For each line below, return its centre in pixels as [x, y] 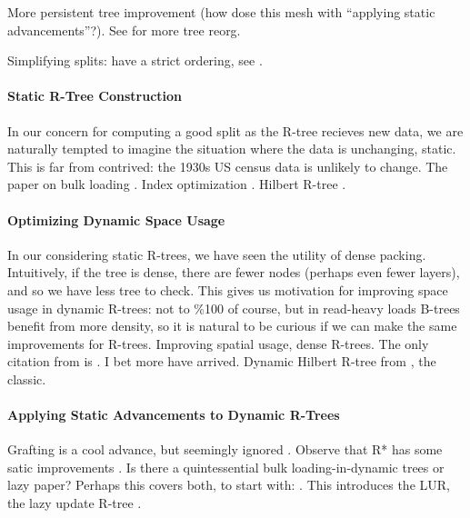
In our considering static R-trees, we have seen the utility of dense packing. [217, 254]
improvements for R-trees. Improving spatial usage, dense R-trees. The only [218, 343]
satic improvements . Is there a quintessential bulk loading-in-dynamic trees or [226, 467]
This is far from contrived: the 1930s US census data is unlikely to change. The [228, 166]
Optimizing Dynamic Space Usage [116, 219]
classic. [27, 379]
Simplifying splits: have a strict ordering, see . [135, 60]
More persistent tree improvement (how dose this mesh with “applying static [221, 12]
